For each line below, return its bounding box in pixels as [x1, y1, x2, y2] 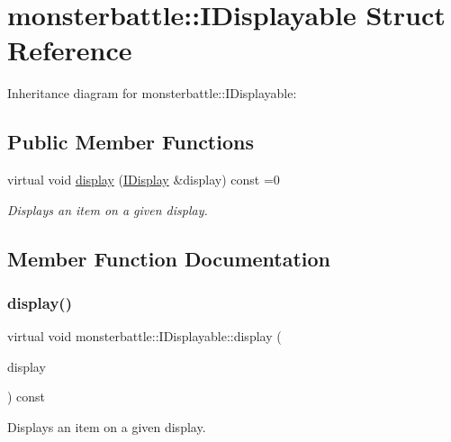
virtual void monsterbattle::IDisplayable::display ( [7, 327, 282, 346]
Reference [7, 32, 132, 68]
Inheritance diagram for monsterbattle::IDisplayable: [7, 84, 297, 103]
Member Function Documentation [7, 244, 331, 272]
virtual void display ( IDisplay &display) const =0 [7, 170, 280, 189]
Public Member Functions [7, 128, 254, 156]
